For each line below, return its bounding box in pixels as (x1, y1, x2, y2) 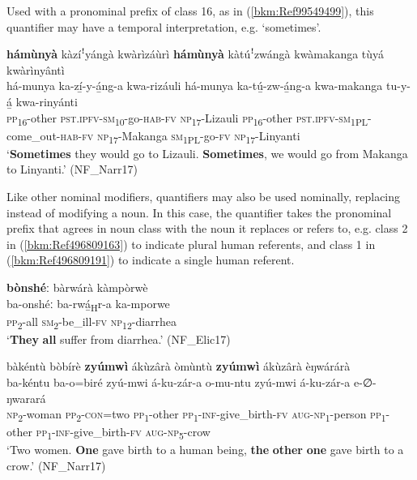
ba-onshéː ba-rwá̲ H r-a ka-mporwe (6, 294, 170, 314)
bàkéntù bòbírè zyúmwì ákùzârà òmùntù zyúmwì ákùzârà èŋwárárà (6, 358, 351, 375)
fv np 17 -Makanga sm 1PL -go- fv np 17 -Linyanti (82, 126, 300, 146)
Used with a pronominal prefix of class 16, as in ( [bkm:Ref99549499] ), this (6, 2, 374, 19)
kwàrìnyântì (6, 61, 65, 78)
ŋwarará (6, 389, 46, 406)
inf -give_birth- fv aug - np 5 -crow (55, 423, 211, 443)
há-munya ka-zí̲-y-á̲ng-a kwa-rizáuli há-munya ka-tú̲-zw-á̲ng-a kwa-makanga (6, 77, 383, 94)
